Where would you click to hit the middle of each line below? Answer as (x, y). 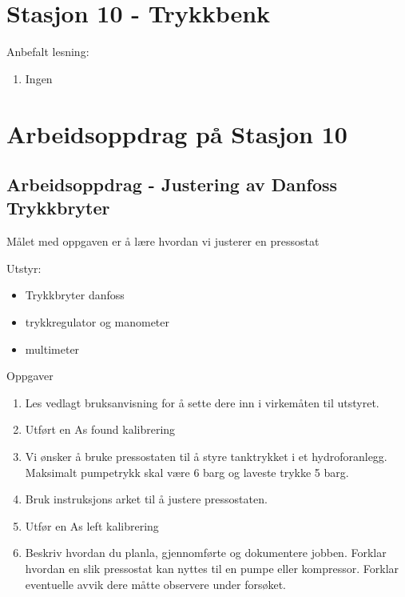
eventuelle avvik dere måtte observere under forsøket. (156, 584)
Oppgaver (30, 376)
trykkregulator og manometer (97, 322)
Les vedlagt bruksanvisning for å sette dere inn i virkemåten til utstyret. (202, 402)
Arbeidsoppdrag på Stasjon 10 (177, 133)
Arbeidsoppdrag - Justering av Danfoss (172, 184)
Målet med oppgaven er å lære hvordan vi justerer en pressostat (163, 241)
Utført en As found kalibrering (100, 429)
